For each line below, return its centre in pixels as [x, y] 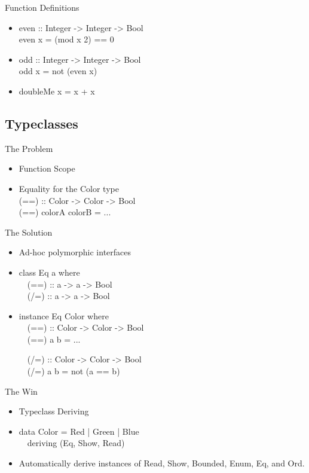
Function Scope [47, 168]
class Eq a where [49, 272]
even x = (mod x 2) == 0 [66, 39]
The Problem [29, 148]
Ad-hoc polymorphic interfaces [75, 252]
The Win [21, 391]
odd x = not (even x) [58, 71]
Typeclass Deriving [54, 411]
